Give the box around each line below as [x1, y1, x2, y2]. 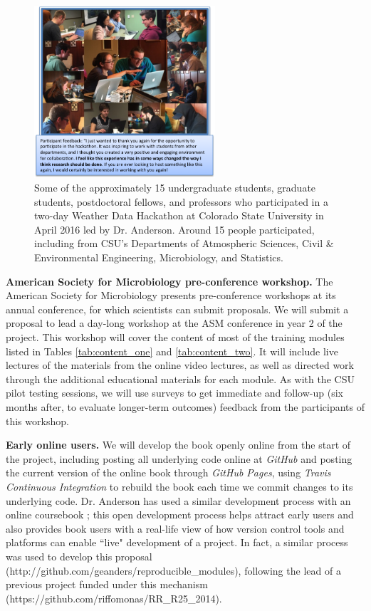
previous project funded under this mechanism [6, 577, 208, 592]
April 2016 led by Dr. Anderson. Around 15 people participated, [34, 221, 315, 236]
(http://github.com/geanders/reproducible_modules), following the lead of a [6, 563, 341, 578]
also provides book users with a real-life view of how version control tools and [6, 521, 345, 536]
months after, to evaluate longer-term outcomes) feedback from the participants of [6, 399, 365, 414]
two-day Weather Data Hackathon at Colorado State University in [34, 208, 324, 223]
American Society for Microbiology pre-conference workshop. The [6, 273, 333, 288]
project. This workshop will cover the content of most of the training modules [6, 330, 345, 345]
